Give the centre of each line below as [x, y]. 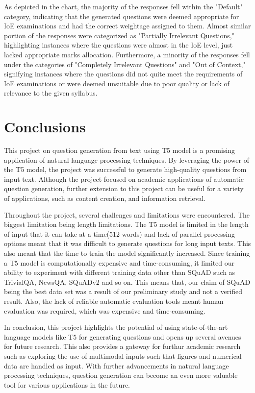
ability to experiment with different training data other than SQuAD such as [120, 272]
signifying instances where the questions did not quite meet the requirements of [123, 74]
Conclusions [45, 127]
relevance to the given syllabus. [51, 93]
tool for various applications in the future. [67, 384]
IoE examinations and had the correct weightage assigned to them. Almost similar [127, 26]
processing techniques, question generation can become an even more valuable [121, 375]
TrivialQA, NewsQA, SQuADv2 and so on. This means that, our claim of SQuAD [127, 282]
